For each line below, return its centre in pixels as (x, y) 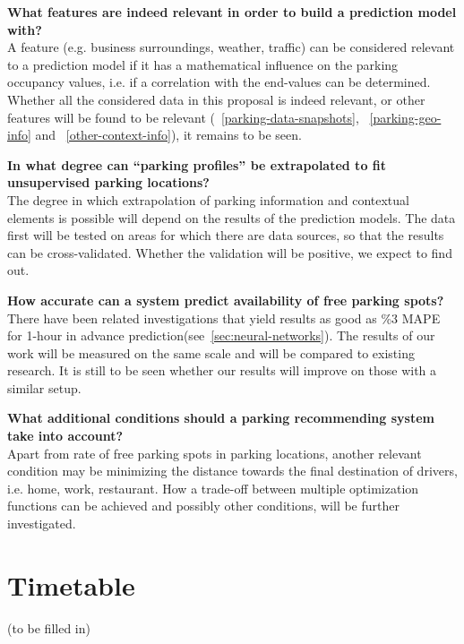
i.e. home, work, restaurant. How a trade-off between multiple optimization (213, 488)
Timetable (71, 584)
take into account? (65, 436)
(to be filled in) (49, 627)
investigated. (42, 524)
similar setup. (44, 387)
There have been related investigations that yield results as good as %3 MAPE (224, 318)
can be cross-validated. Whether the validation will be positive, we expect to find (230, 252)
